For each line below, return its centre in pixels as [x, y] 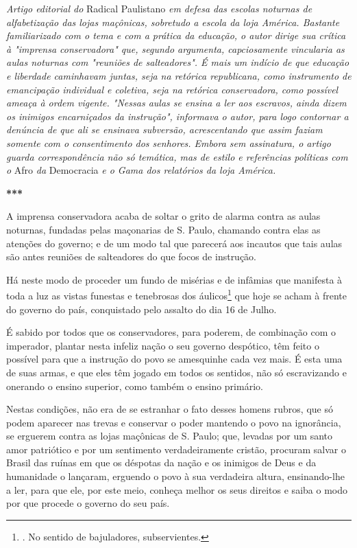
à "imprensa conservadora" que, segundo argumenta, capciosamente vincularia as [175, 48]
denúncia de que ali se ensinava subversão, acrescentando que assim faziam [164, 129]
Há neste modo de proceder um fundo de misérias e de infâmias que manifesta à [174, 279]
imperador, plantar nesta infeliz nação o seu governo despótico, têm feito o [163, 345]
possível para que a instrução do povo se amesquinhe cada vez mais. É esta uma [174, 359]
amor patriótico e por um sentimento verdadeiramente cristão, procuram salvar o [176, 449]
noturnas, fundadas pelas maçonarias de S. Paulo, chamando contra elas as [163, 229]
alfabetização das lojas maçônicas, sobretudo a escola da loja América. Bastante [173, 22]
